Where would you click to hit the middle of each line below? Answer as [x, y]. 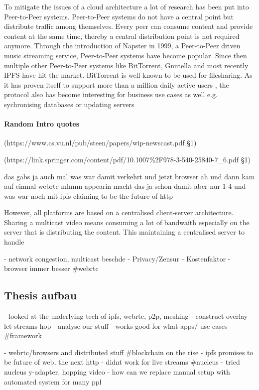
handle [14, 242]
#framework [23, 335]
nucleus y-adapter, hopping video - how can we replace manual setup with [117, 372]
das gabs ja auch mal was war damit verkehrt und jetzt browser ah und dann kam [129, 176]
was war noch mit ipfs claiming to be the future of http [88, 195]
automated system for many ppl [53, 381]
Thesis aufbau [41, 295]
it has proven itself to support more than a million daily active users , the [117, 84]
